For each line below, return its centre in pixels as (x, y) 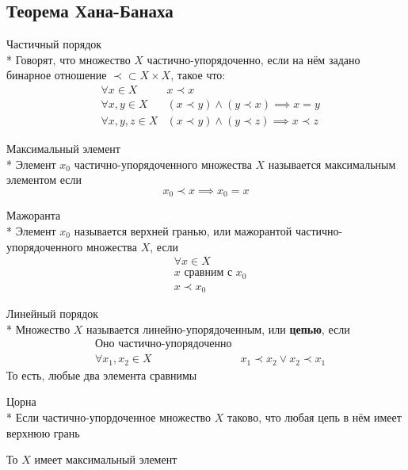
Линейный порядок (53, 313)
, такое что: (198, 75)
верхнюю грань (43, 432)
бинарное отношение (57, 75)
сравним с (208, 273)
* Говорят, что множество (69, 59)
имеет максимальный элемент (106, 459)
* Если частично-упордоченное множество (109, 417)
